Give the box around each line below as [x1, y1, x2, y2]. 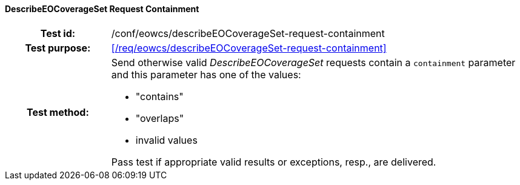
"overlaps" [135, 112, 184, 124]
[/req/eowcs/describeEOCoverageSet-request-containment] [111, 41, 387, 54]
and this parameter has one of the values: [111, 68, 301, 81]
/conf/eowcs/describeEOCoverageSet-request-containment [111, 27, 385, 39]
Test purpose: [25, 41, 91, 54]
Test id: [40, 27, 76, 39]
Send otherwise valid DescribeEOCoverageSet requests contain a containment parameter [111, 56, 516, 69]
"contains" [135, 90, 184, 103]
